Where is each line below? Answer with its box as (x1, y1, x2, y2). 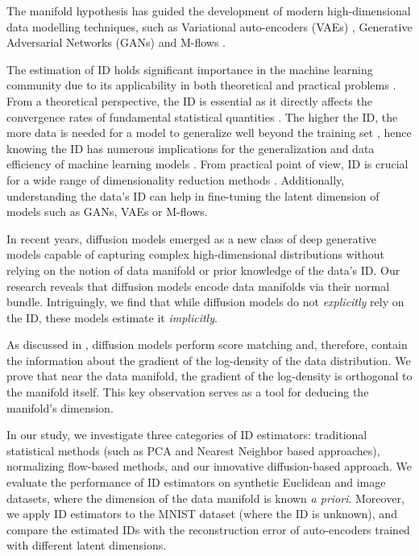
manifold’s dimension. (6, 399, 114, 416)
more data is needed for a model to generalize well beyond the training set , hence (6, 124, 412, 141)
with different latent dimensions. (6, 537, 167, 554)
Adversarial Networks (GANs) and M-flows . (6, 34, 226, 51)
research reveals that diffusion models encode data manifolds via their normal (6, 277, 390, 294)
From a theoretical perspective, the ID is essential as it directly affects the (6, 92, 372, 109)
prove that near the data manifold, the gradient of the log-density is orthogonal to (6, 367, 413, 384)
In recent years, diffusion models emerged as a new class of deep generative (6, 230, 377, 247)
